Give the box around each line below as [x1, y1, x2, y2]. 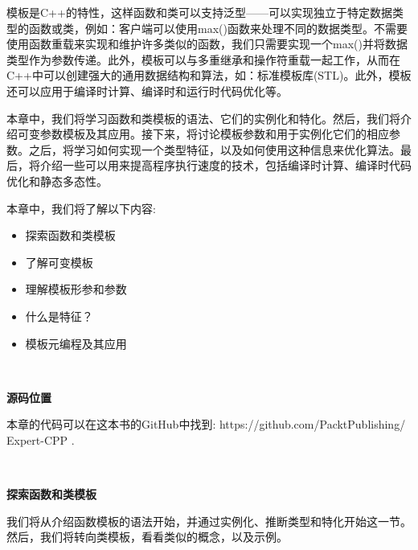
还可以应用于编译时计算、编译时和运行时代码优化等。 [6, 82, 288, 99]
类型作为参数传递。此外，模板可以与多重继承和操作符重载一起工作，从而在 [6, 51, 400, 68]
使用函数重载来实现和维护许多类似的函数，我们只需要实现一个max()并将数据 [6, 35, 408, 52]
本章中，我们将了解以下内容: [6, 199, 156, 216]
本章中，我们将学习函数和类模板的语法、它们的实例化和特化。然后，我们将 [6, 109, 400, 126]
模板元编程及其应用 [25, 335, 127, 351]
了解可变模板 [25, 253, 93, 270]
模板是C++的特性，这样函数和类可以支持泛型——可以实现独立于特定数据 [6, 4, 392, 20]
